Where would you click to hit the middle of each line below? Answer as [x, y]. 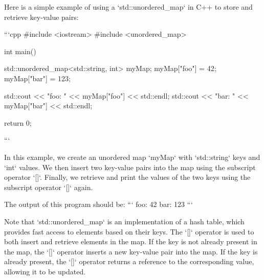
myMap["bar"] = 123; [37, 78]
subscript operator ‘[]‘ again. [49, 187]
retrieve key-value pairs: [41, 17]
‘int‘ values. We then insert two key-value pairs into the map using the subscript [130, 167]
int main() [20, 51]
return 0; [18, 122]
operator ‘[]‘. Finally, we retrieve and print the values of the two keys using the [127, 177]
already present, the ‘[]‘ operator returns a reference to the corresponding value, [129, 261]
